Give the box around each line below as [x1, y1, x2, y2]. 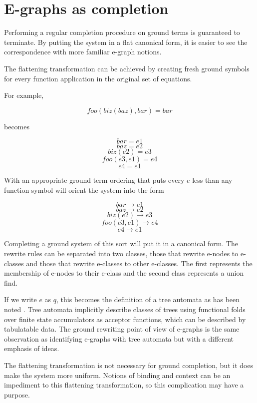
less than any [192, 175, 233, 185]
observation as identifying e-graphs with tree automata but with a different [4, 333, 234, 344]
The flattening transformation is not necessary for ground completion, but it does [4, 360, 254, 370]
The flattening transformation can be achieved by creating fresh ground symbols [4, 63, 250, 73]
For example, [4, 90, 44, 100]
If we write [4, 294, 37, 305]
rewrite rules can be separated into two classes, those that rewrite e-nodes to [4, 248, 239, 259]
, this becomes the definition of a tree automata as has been [56, 294, 240, 305]
